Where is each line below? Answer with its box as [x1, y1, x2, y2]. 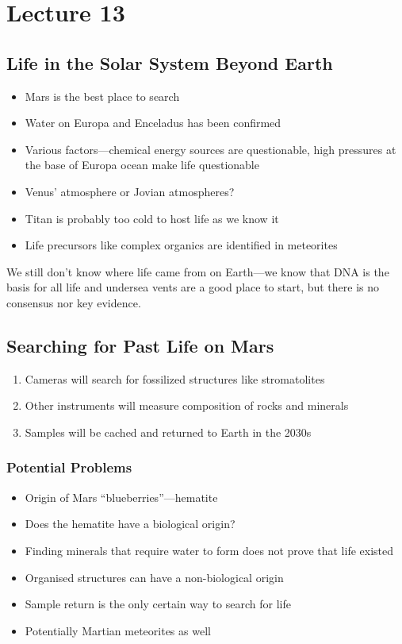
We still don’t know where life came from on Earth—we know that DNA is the [6, 263, 389, 280]
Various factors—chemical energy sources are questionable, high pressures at [25, 141, 396, 157]
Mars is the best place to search [25, 87, 180, 104]
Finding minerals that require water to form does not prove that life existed [25, 542, 394, 558]
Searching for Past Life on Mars [6, 333, 274, 357]
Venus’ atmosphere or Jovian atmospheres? [25, 183, 235, 199]
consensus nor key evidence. [6, 294, 141, 310]
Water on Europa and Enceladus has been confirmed [25, 114, 281, 131]
